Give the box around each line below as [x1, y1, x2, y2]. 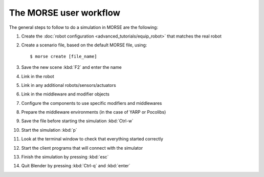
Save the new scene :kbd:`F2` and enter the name [21, 64, 122, 70]
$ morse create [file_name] [30, 54, 97, 59]
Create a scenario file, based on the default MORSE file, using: [21, 42, 147, 48]
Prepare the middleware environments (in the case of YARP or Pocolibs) [21, 109, 166, 115]
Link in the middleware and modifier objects [21, 91, 110, 97]
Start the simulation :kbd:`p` [21, 127, 78, 133]
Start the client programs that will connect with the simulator [21, 145, 143, 151]
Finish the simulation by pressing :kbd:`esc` [21, 154, 109, 160]
